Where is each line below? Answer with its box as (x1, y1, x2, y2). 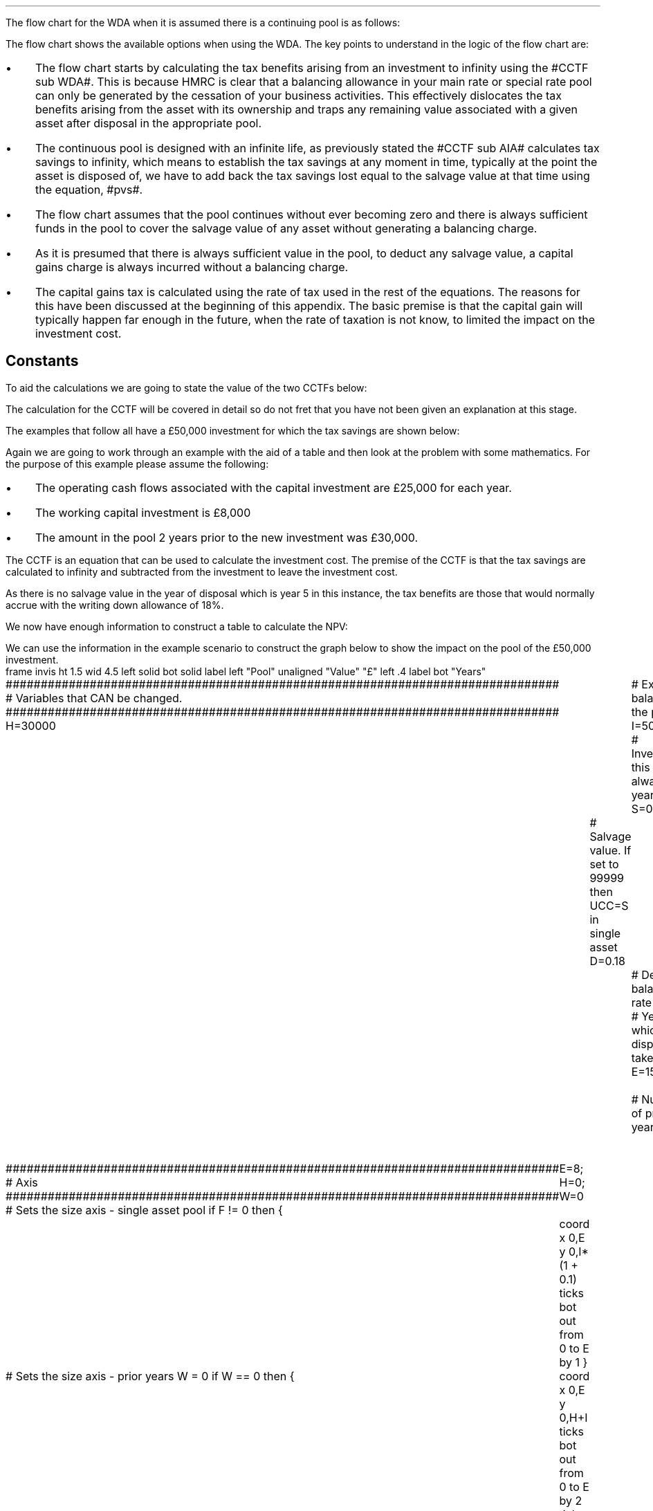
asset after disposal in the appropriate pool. (35, 116, 262, 130)
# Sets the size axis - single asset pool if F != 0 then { (6, 1202, 283, 1217)
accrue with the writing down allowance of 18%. (6, 598, 224, 611)
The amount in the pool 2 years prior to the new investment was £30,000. (35, 530, 419, 544)
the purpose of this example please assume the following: (6, 457, 269, 470)
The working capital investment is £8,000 (35, 505, 251, 520)
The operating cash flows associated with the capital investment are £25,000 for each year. (35, 480, 512, 495)
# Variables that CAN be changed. (6, 690, 183, 705)
